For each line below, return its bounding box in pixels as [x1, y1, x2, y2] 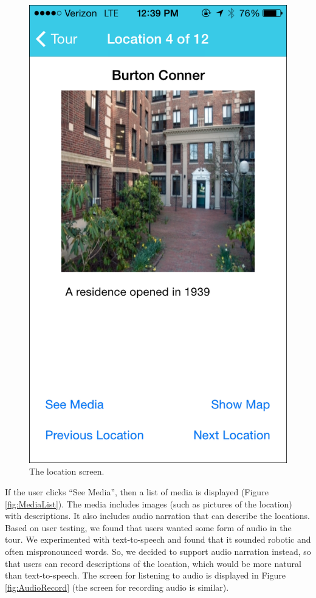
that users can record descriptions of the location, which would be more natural [5, 557, 301, 569]
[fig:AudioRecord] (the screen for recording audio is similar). [5, 580, 229, 593]
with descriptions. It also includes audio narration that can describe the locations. [5, 509, 310, 522]
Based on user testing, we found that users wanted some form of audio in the [5, 521, 292, 534]
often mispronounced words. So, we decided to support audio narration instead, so [5, 545, 311, 557]
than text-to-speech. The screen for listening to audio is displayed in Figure [5, 569, 286, 582]
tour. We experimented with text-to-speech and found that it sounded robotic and [5, 533, 311, 546]
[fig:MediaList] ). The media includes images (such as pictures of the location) [5, 497, 292, 510]
